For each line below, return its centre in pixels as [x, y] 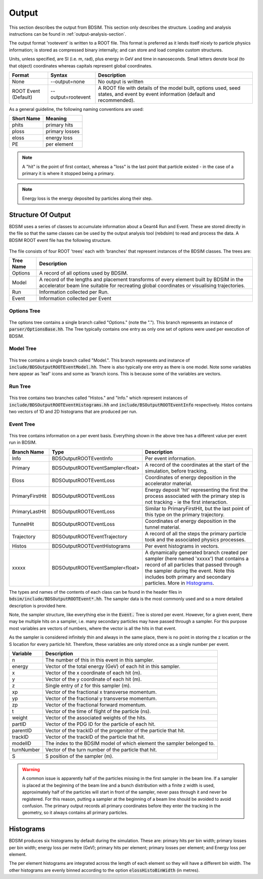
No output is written [121, 82]
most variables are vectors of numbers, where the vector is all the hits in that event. [93, 628]
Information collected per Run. [74, 292]
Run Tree [20, 386]
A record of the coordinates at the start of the [197, 465]
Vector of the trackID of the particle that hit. [95, 737]
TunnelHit [23, 524]
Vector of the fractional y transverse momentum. [101, 698]
